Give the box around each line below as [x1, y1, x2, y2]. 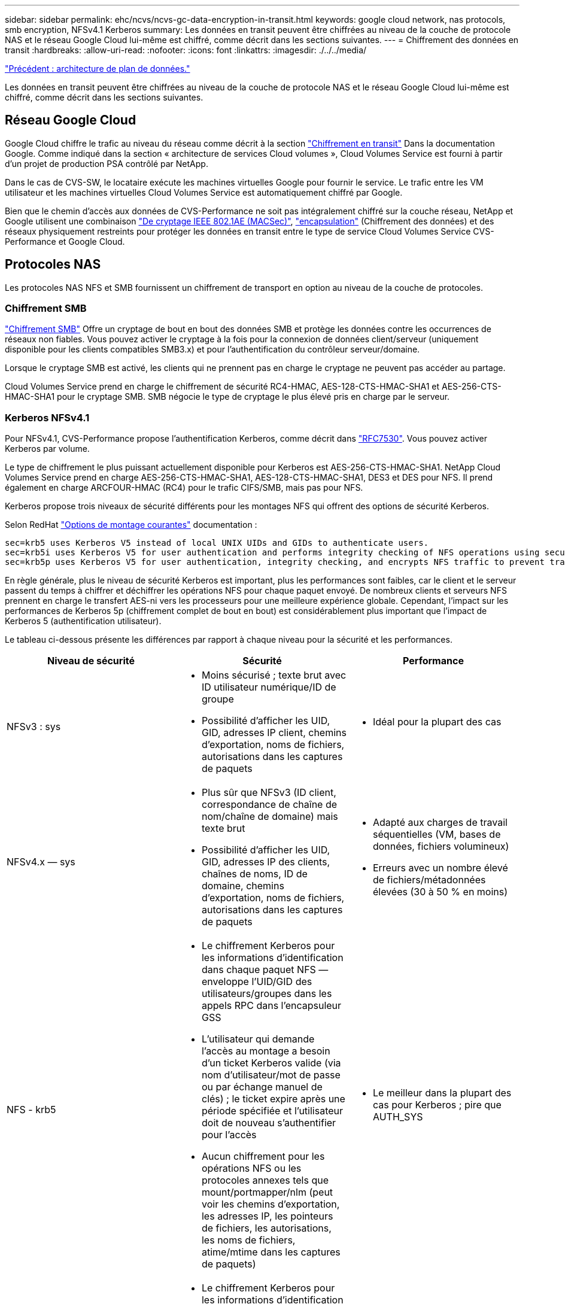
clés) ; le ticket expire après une [201, 1093, 345, 1105]
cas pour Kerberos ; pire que [372, 1099, 502, 1111]
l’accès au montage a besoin [201, 1045, 330, 1057]
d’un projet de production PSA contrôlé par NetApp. [5, 158, 208, 169]
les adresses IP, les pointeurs [201, 1210, 333, 1223]
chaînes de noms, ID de [201, 868, 308, 880]
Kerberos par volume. [5, 443, 90, 454]
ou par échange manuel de [201, 1081, 323, 1093]
